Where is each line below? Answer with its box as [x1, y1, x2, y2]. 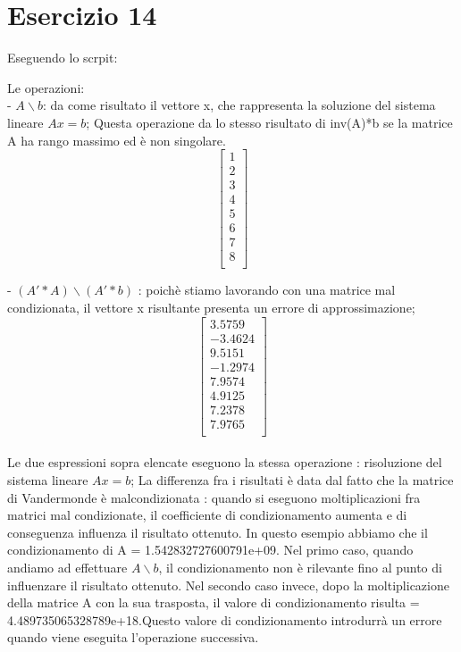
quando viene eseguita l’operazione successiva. [7, 628, 259, 647]
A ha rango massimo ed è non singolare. [7, 130, 226, 149]
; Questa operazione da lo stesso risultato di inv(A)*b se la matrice [86, 113, 453, 131]
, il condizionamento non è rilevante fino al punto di [158, 558, 442, 576]
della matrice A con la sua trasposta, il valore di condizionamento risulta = [7, 593, 420, 612]
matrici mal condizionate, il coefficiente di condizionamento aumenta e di [7, 506, 407, 524]
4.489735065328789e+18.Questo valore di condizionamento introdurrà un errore [7, 610, 442, 629]
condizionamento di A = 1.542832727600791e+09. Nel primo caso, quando [7, 540, 414, 559]
